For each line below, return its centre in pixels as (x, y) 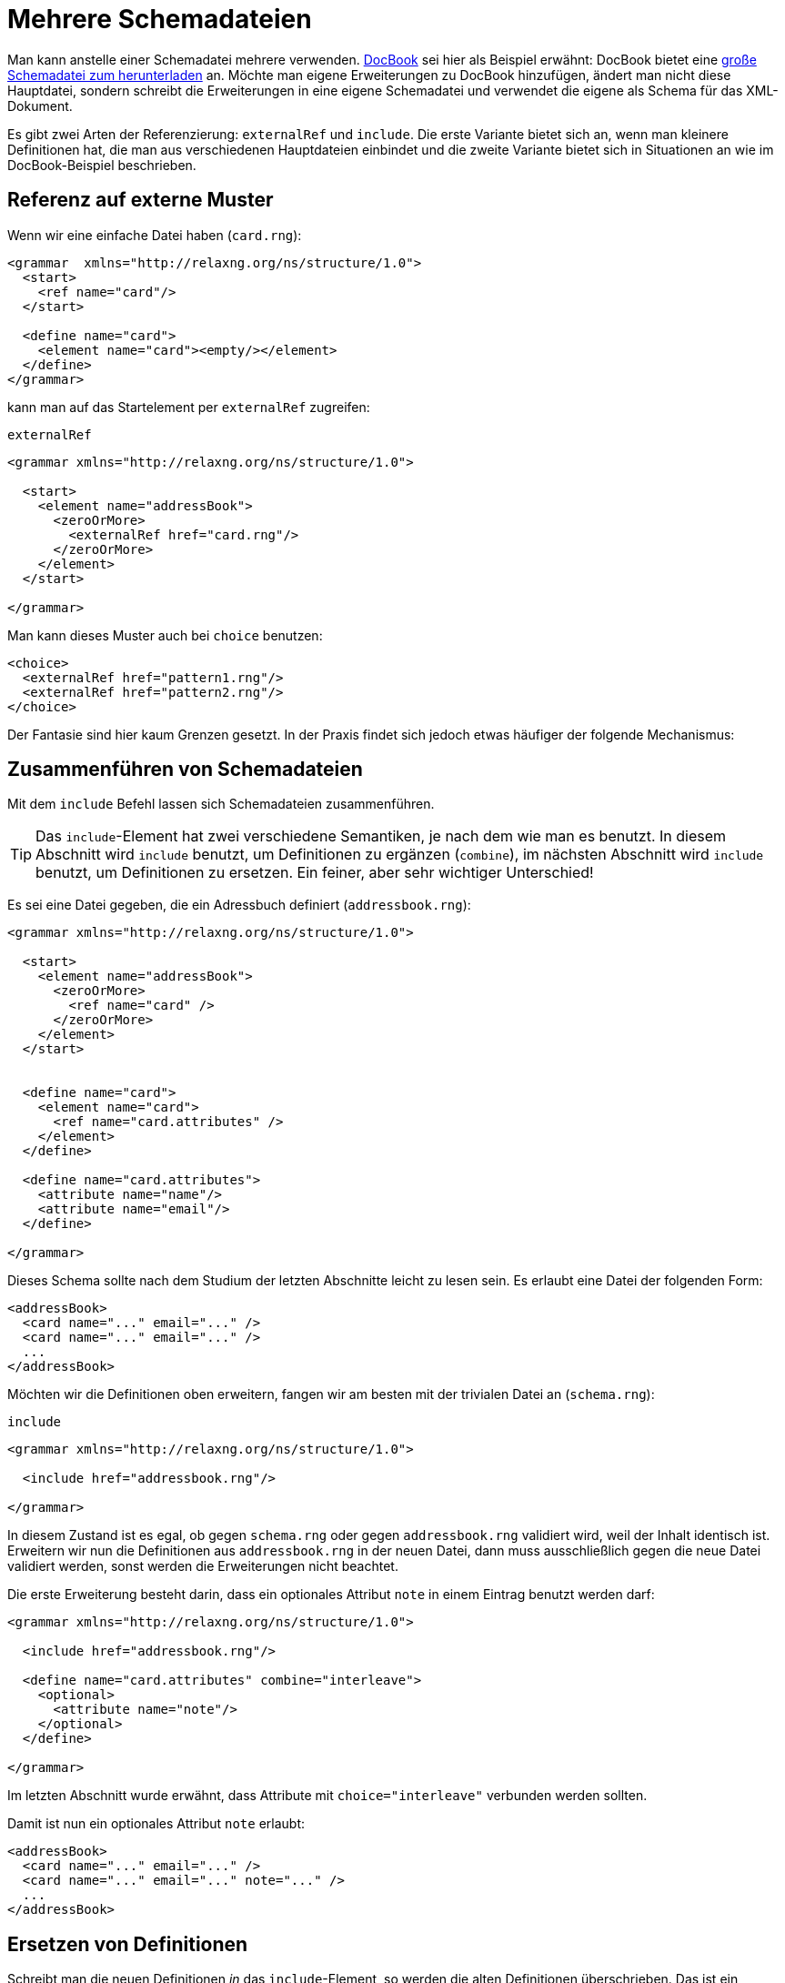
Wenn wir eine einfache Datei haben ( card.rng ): (155, 235)
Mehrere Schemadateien (160, 19)
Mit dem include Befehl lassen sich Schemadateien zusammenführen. (221, 804)
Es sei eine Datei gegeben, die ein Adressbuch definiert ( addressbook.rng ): (239, 905)
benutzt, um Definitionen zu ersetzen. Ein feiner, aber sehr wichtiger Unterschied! (315, 873)
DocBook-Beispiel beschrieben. (102, 165)
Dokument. (40, 106)
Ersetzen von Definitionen (128, 1944)
